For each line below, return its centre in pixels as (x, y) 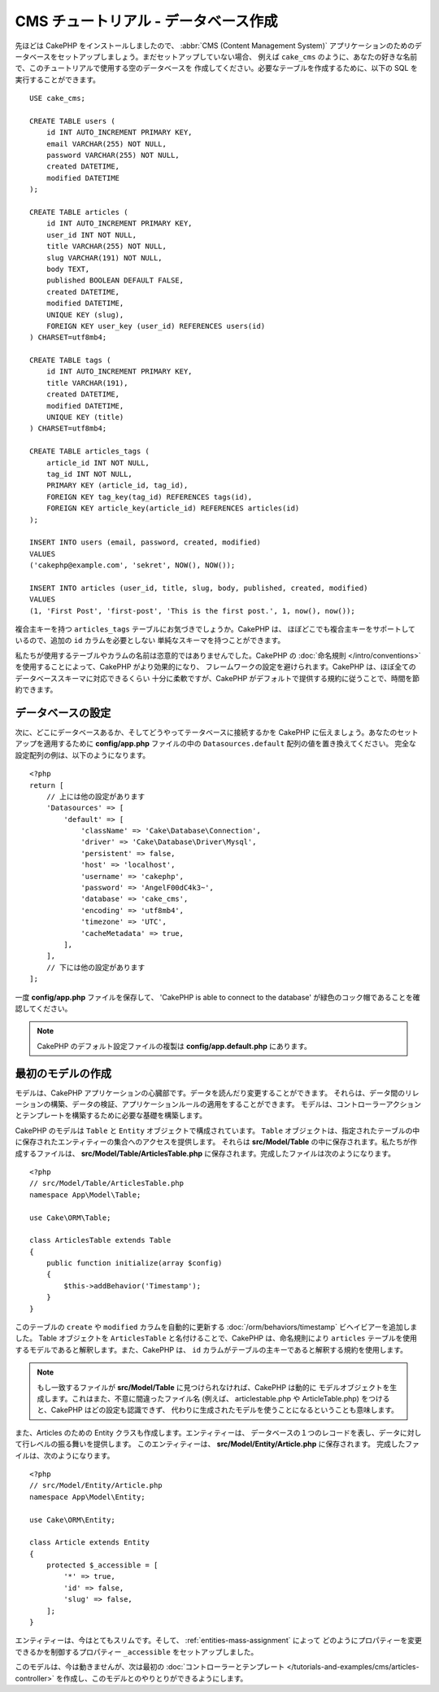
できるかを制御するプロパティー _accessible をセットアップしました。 (137, 1651)
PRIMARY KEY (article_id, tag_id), (117, 485)
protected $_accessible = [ (102, 1565)
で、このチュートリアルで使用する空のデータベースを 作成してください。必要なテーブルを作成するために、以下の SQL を (216, 68)
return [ (47, 785)
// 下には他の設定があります (96, 967)
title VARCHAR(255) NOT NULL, (106, 247)
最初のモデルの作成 (63, 1073)
